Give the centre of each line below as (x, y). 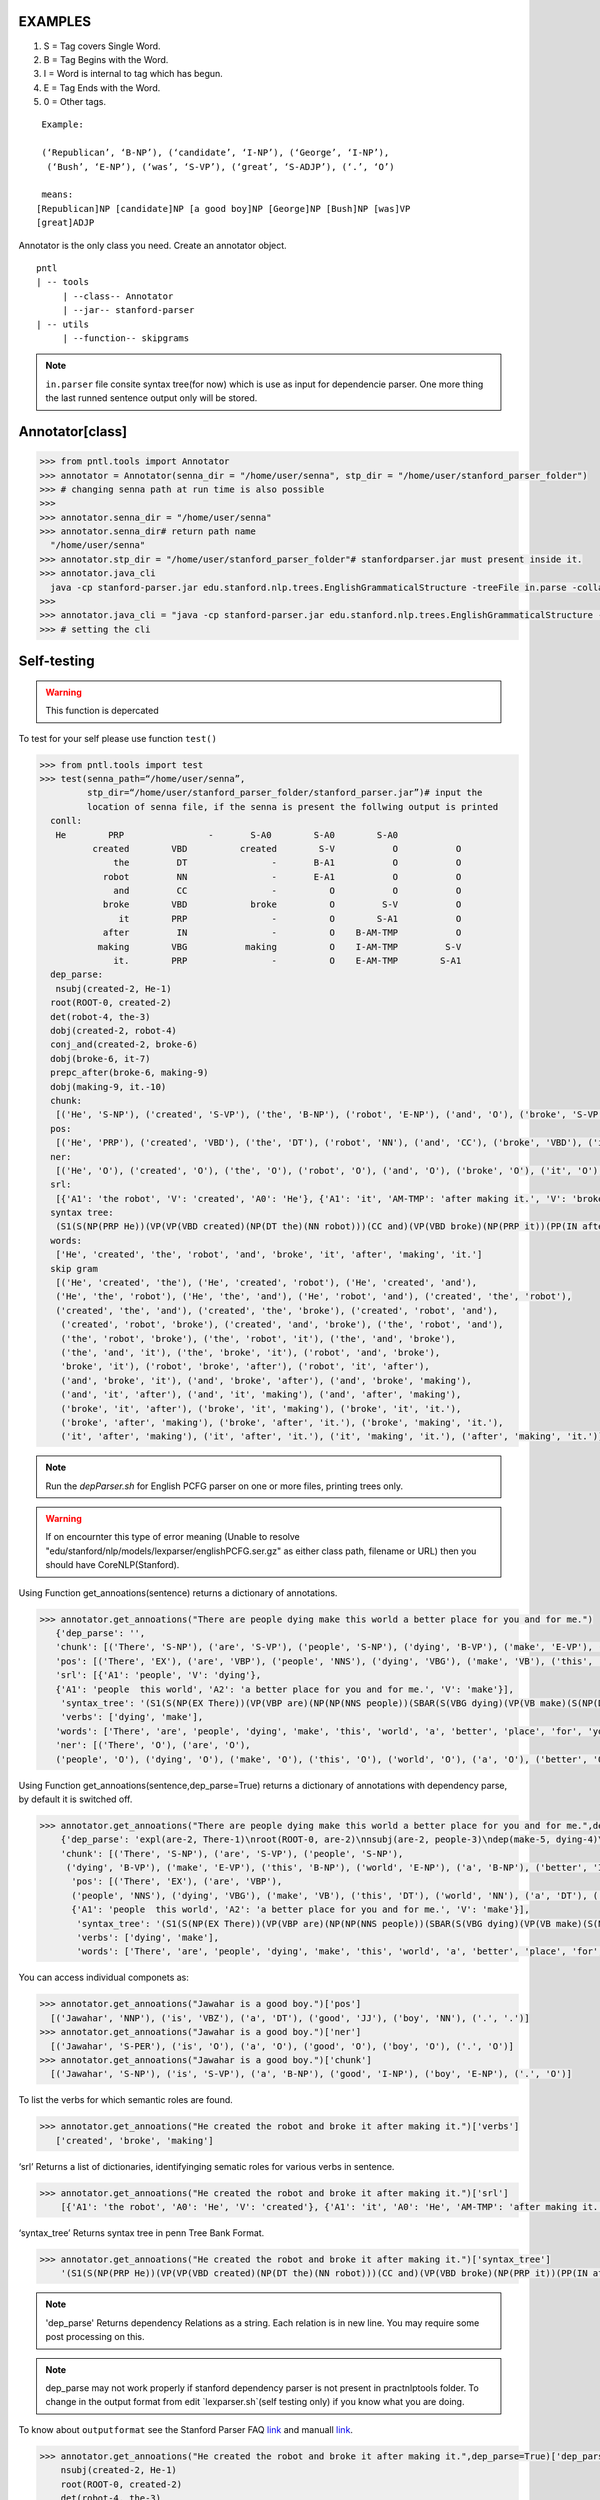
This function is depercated (102, 711)
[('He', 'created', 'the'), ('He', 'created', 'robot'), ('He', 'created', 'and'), (266, 1283)
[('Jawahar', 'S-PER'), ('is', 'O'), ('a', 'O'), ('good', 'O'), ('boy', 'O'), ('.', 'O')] (282, 2046)
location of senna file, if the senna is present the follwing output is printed (292, 806)
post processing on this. (95, 2337)
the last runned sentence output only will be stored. (151, 398)
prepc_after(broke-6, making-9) (129, 1073)
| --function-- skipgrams (126, 338)
